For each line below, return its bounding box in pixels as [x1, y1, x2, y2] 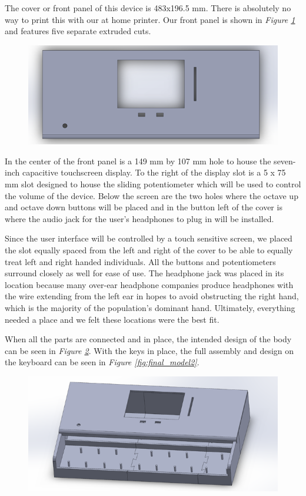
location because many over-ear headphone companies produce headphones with [5, 278, 294, 290]
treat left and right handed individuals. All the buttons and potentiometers [5, 255, 276, 267]
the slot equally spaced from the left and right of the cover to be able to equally [5, 244, 293, 256]
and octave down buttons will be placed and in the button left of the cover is [5, 201, 282, 213]
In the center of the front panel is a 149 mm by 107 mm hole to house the [5, 154, 271, 167]
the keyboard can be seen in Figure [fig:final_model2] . [5, 356, 199, 368]
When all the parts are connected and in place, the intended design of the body [5, 333, 292, 345]
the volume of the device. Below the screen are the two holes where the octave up [5, 189, 298, 201]
